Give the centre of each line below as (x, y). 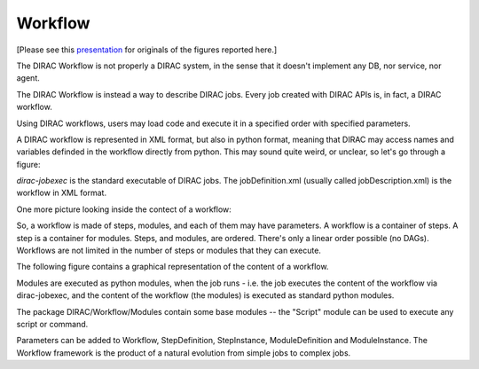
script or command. (52, 324)
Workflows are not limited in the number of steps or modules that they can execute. (169, 251)
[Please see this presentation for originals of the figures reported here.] (147, 50)
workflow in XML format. (61, 193)
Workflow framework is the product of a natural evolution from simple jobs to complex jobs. (184, 353)
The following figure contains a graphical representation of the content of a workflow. (173, 267)
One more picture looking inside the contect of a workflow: (124, 209)
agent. (28, 78)
